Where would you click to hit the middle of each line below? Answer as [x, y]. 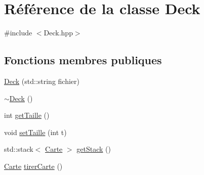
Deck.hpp [58, 33]
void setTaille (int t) [35, 132]
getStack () [94, 149]
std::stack [19, 149]
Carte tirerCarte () [33, 166]
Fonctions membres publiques [83, 60]
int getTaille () [27, 115]
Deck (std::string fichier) [42, 81]
